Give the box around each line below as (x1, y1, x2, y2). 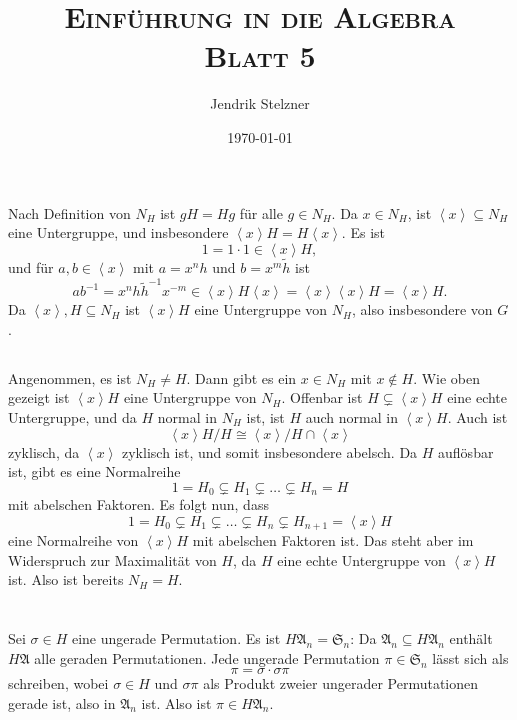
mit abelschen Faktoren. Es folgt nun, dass (8, 494, 269, 515)
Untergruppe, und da (8, 406, 137, 427)
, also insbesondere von (351, 299, 493, 320)
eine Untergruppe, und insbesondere (8, 222, 229, 243)
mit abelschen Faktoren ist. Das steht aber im (192, 530, 474, 551)
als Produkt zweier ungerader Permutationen (203, 673, 479, 694)
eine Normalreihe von (8, 530, 139, 551)
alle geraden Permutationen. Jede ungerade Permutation (34, 647, 380, 668)
